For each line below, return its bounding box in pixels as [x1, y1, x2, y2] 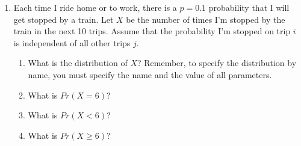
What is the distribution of [28, 56, 128, 69]
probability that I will [208, 1, 290, 13]
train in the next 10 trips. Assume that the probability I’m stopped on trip [13, 25, 291, 37]
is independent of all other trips [13, 36, 131, 49]
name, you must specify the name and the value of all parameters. [28, 68, 272, 81]
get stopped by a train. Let [13, 13, 114, 25]
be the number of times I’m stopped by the [126, 13, 285, 25]
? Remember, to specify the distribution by [137, 56, 297, 69]
